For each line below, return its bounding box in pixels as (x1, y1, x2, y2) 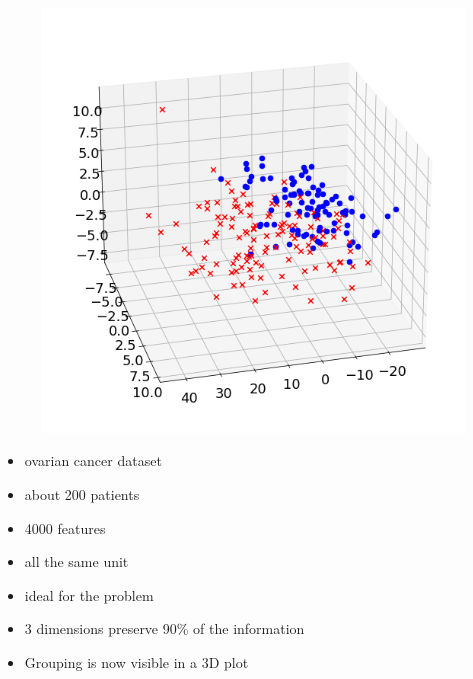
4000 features (24, 517, 106, 538)
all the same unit (24, 551, 129, 572)
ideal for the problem (24, 584, 154, 605)
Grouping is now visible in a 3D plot (24, 651, 249, 672)
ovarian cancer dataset (24, 450, 162, 471)
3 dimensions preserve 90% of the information (24, 618, 305, 639)
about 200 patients (24, 483, 140, 504)
